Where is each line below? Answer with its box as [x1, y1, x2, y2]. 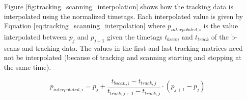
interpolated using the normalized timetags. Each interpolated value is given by [4, 11, 243, 21]
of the [211, 31, 229, 41]
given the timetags [107, 31, 163, 41]
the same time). [4, 61, 51, 72]
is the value [203, 20, 238, 31]
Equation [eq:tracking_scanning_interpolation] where [4, 20, 165, 31]
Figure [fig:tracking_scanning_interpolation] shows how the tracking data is [4, 1, 233, 11]
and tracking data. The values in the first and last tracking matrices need [22, 42, 243, 53]
